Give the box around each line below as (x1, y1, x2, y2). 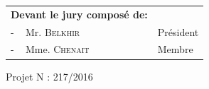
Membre (157, 42, 193, 57)
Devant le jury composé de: (11, 6, 148, 21)
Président (157, 24, 199, 39)
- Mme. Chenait (11, 42, 90, 57)
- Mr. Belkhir (11, 24, 80, 39)
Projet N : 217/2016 (6, 69, 93, 83)
